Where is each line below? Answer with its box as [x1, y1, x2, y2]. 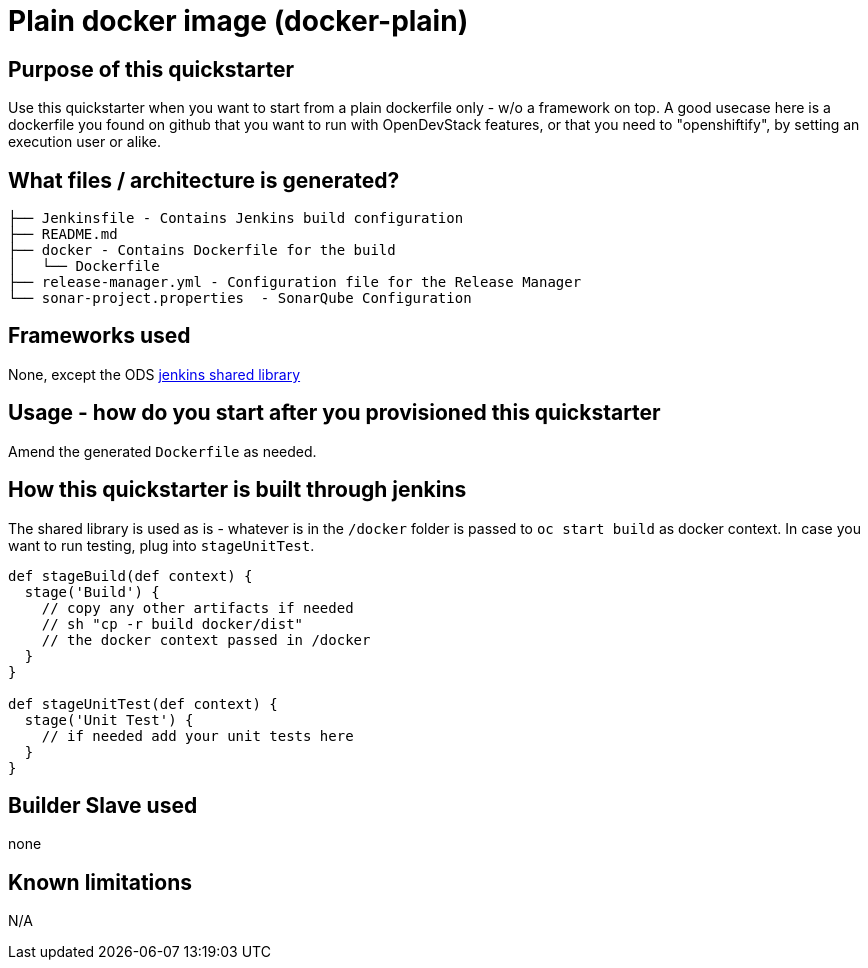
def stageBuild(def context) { [8, 567, 253, 584]
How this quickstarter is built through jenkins [8, 477, 467, 503]
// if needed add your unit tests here [41, 727, 354, 744]
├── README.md [8, 226, 118, 243]
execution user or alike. [8, 133, 162, 151]
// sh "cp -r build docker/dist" [41, 615, 304, 632]
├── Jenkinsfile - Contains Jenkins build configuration [8, 210, 464, 227]
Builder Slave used [8, 792, 198, 818]
